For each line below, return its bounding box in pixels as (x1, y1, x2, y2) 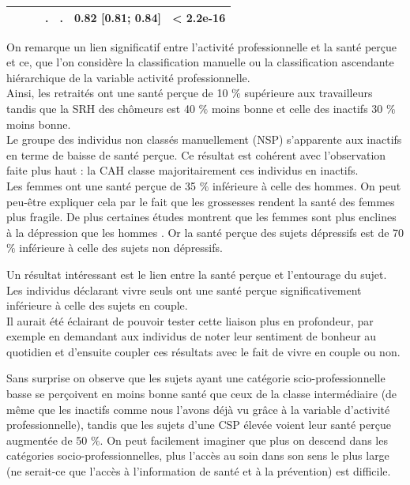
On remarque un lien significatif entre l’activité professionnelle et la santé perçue (6, 38, 397, 55)
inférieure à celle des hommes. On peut (212, 177, 401, 194)
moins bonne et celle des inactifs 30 (211, 100, 383, 116)
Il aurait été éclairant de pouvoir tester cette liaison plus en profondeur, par (6, 312, 374, 329)
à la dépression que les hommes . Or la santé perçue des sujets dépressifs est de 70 (6, 224, 404, 240)
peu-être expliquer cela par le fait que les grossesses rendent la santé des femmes (6, 193, 395, 209)
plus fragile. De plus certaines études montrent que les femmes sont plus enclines (6, 209, 397, 225)
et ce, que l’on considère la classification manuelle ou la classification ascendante (6, 54, 394, 70)
